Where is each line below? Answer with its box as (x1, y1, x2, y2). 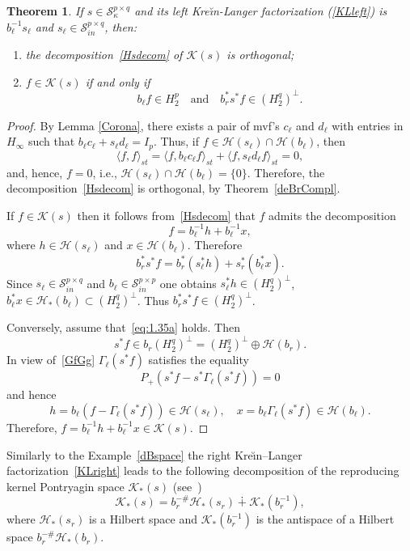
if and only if (85, 73, 150, 90)
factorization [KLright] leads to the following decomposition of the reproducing (6, 462, 399, 479)
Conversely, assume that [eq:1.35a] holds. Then (6, 319, 240, 336)
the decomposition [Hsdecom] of (25, 46, 183, 63)
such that (27, 133, 75, 150)
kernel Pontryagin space (6, 477, 125, 494)
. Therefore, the (247, 163, 325, 180)
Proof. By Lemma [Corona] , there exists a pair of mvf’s (6, 117, 280, 134)
